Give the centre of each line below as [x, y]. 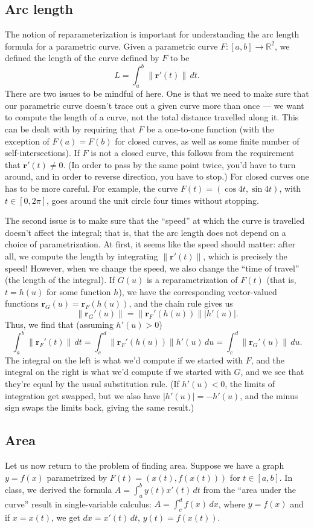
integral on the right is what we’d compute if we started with [118, 372]
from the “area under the [249, 489]
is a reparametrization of [192, 280]
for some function [78, 291]
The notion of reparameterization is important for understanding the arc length [152, 34]
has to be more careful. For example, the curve [91, 188]
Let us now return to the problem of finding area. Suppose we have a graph [145, 465]
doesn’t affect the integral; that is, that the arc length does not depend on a [146, 232]
